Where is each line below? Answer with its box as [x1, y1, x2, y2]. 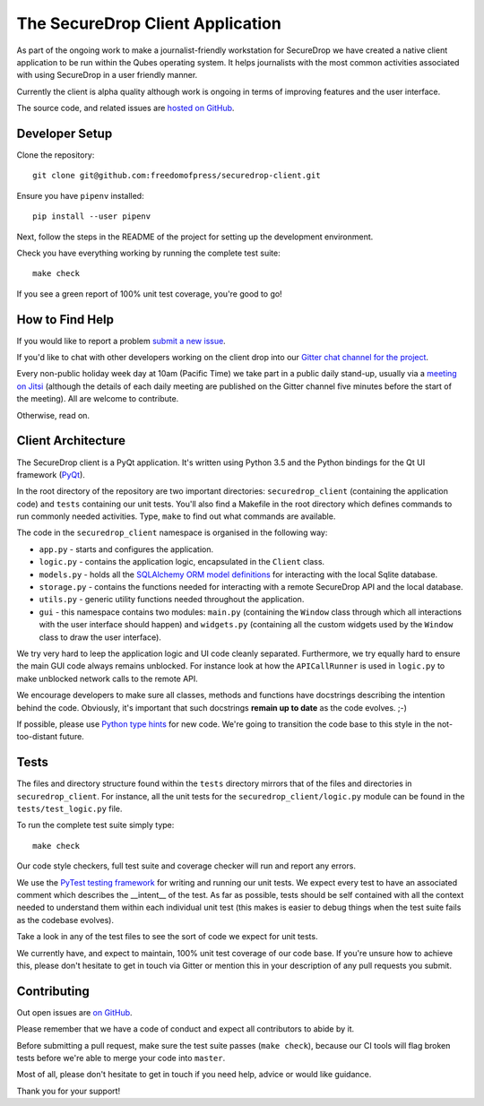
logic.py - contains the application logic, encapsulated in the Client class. [39, 557, 325, 567]
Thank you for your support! [16, 1085, 121, 1096]
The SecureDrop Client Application [16, 13, 281, 33]
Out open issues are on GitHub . [16, 1007, 134, 1017]
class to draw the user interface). [39, 632, 161, 643]
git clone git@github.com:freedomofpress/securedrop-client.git [32, 170, 322, 181]
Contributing [16, 983, 90, 998]
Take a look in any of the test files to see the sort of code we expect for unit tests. [16, 931, 318, 942]
